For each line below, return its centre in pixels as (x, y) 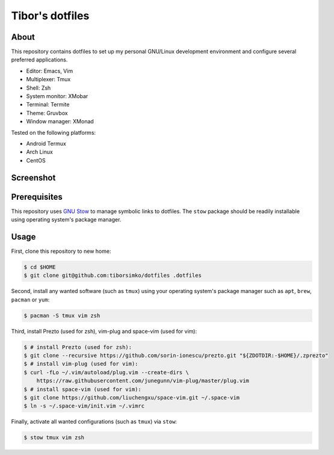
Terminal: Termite (48, 105)
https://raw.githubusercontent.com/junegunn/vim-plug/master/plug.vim (143, 381)
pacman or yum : (30, 299)
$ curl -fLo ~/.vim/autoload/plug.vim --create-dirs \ (106, 372)
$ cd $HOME (40, 267)
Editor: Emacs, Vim (50, 71)
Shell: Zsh (39, 88)
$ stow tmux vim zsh (54, 438)
